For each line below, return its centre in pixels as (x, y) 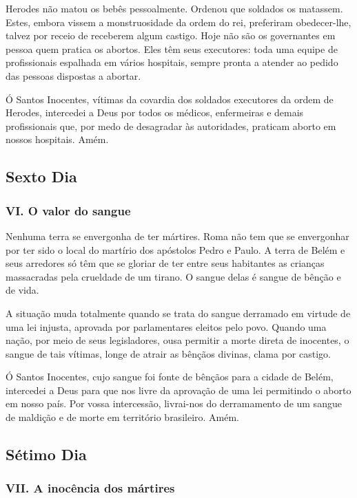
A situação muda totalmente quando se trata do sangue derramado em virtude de (178, 313)
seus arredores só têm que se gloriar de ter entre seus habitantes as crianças (165, 263)
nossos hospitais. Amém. (57, 139)
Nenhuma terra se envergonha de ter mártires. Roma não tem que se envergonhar (177, 236)
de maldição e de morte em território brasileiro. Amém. (122, 417)
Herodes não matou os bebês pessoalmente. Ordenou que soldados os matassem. (174, 8)
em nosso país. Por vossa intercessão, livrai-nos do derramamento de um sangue (174, 403)
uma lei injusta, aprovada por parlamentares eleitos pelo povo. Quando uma (166, 326)
